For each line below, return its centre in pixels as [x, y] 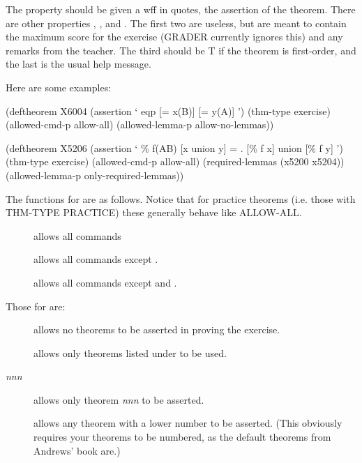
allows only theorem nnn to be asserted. [119, 399]
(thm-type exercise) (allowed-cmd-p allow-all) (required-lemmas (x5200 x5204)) [175, 161]
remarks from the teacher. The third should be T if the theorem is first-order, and [181, 50]
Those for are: [36, 306]
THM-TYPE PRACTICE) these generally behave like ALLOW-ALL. [154, 212]
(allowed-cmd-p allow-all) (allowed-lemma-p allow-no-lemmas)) [140, 124]
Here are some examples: [59, 87]
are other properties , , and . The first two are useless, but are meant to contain [176, 23]
